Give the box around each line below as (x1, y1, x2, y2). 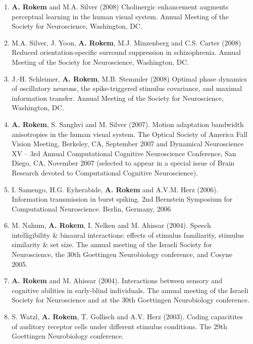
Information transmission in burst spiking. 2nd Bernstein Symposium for (11, 194, 233, 204)
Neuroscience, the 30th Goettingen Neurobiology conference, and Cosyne (11, 249, 233, 259)
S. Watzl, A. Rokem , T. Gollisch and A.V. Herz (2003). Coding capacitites (11, 311, 243, 322)
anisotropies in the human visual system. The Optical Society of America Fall (11, 129, 248, 139)
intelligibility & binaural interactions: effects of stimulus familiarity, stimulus (11, 229, 244, 240)
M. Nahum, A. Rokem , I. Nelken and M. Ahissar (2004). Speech (11, 220, 211, 230)
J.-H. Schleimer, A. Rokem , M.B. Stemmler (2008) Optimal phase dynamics (11, 73, 247, 84)
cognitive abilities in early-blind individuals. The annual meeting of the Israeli (11, 285, 249, 295)
